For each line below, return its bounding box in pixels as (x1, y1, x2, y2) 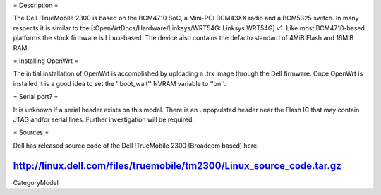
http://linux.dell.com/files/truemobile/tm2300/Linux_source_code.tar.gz (13, 160, 341, 172)
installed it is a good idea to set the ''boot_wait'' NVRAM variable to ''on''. (13, 79, 226, 88)
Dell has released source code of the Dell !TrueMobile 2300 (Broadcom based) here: (13, 141, 259, 150)
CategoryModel (13, 178, 59, 187)
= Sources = (13, 128, 49, 137)
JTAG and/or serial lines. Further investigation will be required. (13, 115, 194, 124)
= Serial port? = (13, 93, 59, 101)
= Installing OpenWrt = (13, 57, 79, 65)
